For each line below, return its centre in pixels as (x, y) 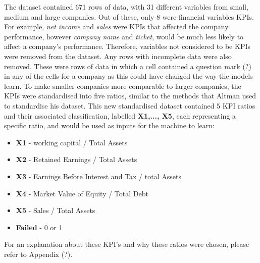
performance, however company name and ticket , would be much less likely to (124, 36)
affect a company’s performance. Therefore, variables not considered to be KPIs (127, 46)
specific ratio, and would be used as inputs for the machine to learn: (109, 125)
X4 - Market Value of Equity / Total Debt (82, 193)
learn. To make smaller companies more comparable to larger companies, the (123, 86)
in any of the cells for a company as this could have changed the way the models (128, 76)
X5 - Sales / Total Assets (56, 210)
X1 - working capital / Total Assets (72, 142)
